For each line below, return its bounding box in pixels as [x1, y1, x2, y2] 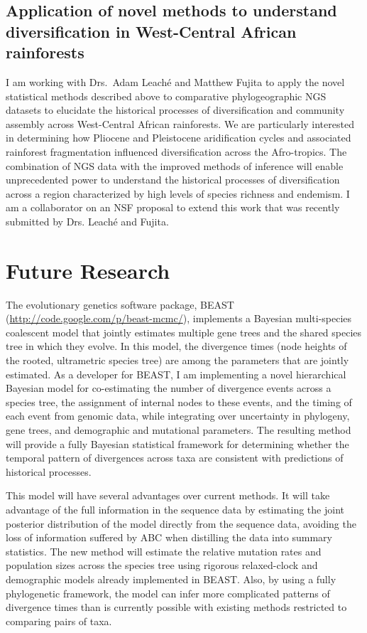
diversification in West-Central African [6, 20, 297, 42]
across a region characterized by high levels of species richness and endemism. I [6, 186, 350, 201]
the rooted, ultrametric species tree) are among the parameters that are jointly [6, 353, 349, 368]
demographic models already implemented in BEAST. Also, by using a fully [6, 571, 336, 586]
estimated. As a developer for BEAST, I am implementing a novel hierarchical [6, 366, 346, 381]
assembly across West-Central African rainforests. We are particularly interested [6, 116, 354, 131]
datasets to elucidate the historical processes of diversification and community [6, 102, 345, 117]
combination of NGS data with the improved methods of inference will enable [6, 158, 344, 173]
